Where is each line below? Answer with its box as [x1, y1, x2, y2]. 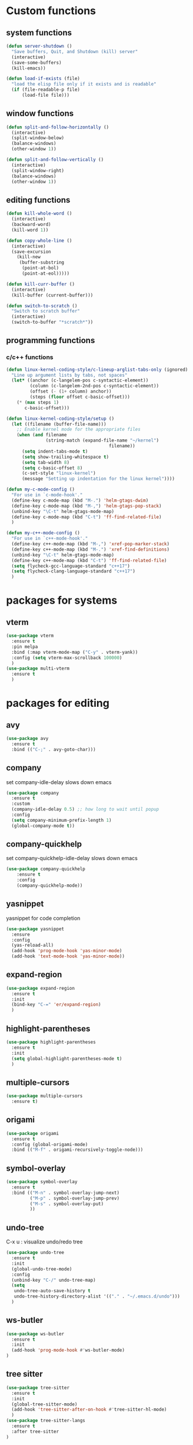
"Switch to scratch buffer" [11, 308, 81, 314]
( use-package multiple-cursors [6, 1093, 83, 1099]
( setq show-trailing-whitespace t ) [21, 454, 109, 460]
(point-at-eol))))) [21, 271, 69, 277]
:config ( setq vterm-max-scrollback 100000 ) [11, 654, 122, 661]
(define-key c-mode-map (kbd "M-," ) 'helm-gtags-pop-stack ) [11, 503, 162, 509]
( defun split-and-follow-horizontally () [6, 124, 109, 130]
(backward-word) [11, 222, 51, 228]
